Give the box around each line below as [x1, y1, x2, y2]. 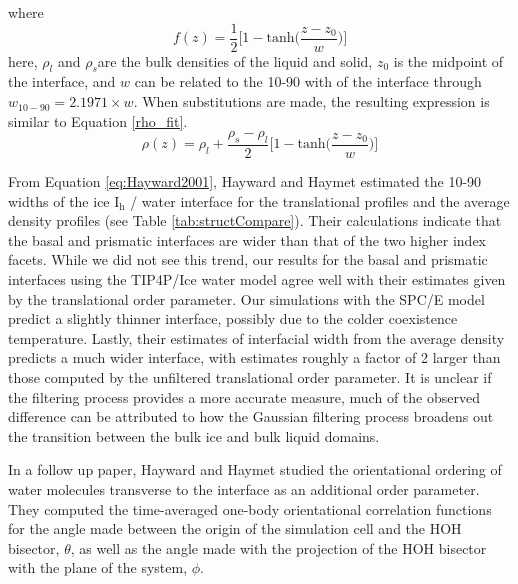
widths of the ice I [8, 190, 120, 211]
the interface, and [8, 71, 116, 92]
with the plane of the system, [8, 557, 188, 578]
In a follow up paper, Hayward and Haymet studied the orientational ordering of [8, 459, 502, 480]
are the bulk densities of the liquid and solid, [97, 50, 373, 71]
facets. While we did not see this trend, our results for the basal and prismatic [8, 249, 488, 270]
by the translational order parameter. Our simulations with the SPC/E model [8, 288, 485, 309]
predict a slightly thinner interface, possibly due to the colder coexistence [8, 308, 458, 329]
